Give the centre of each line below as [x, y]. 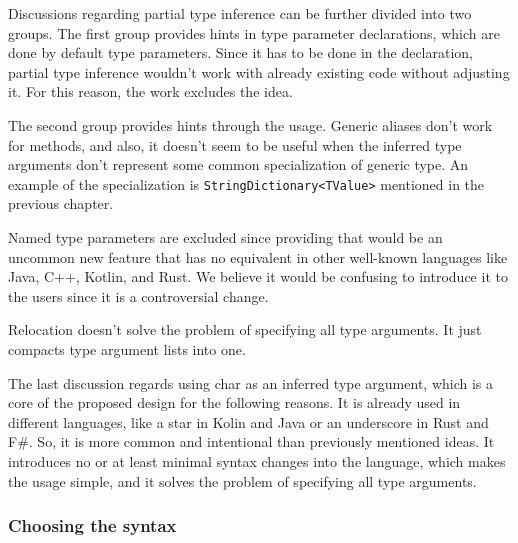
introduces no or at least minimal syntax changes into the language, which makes [257, 460]
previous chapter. [61, 203]
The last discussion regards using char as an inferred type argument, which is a [250, 382]
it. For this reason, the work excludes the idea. [150, 91]
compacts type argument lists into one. [127, 348]
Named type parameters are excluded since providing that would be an [225, 237]
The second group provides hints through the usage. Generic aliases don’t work [250, 124]
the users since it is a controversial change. [138, 295]
